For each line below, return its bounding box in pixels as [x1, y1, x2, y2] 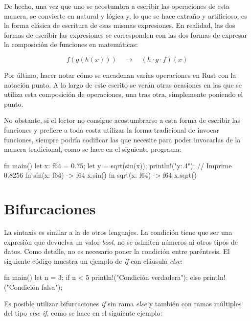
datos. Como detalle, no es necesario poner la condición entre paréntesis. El [4, 246, 230, 256]
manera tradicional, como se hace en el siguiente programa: [4, 144, 182, 154]
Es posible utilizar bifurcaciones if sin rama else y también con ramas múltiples [4, 298, 242, 308]
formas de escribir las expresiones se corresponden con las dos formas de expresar [4, 29, 247, 40]
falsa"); [41, 282, 63, 292]
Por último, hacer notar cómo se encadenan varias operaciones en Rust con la [4, 69, 236, 80]
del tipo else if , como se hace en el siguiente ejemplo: [4, 308, 162, 318]
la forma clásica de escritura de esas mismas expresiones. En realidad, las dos [4, 20, 235, 30]
